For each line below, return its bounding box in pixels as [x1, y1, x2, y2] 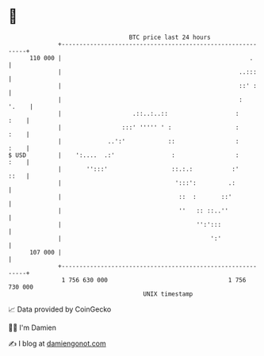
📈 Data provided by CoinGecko [8, 304, 112, 314]
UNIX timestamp [143, 289, 193, 298]
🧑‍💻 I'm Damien [8, 323, 57, 332]
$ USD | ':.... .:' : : [8, 151, 239, 159]
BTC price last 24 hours [128, 33, 212, 41]
